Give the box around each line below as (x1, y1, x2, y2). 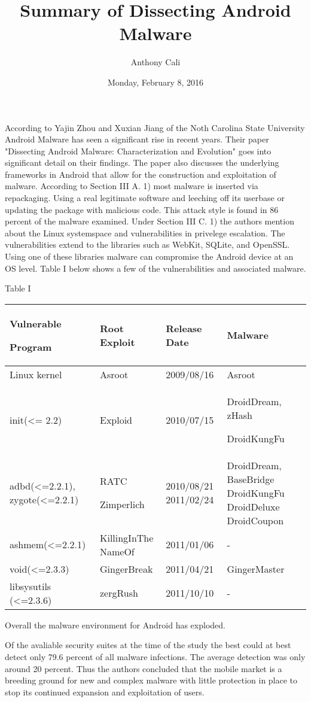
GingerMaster (227, 561, 285, 576)
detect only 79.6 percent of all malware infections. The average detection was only (5, 651, 306, 663)
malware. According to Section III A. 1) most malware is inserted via (5, 180, 258, 192)
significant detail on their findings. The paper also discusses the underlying (5, 156, 279, 169)
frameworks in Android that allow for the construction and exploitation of (5, 168, 276, 180)
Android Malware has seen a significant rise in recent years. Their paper (5, 133, 269, 145)
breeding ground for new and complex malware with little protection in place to (5, 674, 298, 686)
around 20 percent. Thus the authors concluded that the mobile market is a (5, 662, 282, 674)
